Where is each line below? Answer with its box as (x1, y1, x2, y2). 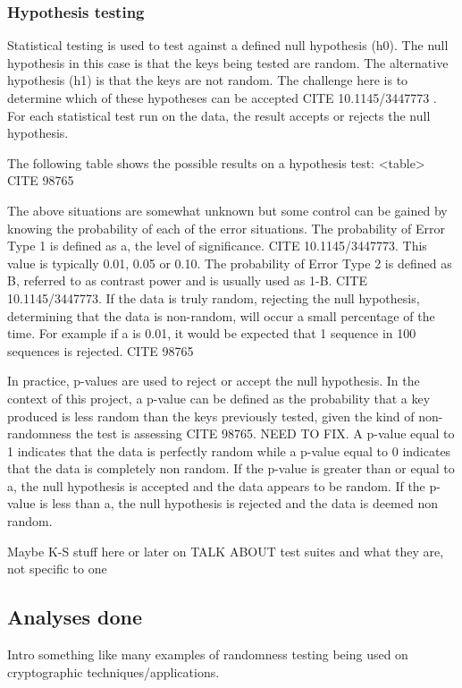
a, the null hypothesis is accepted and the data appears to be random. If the (7, 476, 425, 495)
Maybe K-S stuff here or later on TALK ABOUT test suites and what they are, (7, 541, 444, 560)
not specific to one (7, 559, 107, 578)
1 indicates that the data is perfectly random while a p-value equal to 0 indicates (7, 441, 451, 460)
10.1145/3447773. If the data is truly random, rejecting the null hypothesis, (7, 288, 420, 307)
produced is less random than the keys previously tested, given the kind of (7, 406, 415, 425)
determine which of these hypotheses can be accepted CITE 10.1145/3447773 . (7, 89, 437, 106)
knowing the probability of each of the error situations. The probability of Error (7, 218, 445, 237)
